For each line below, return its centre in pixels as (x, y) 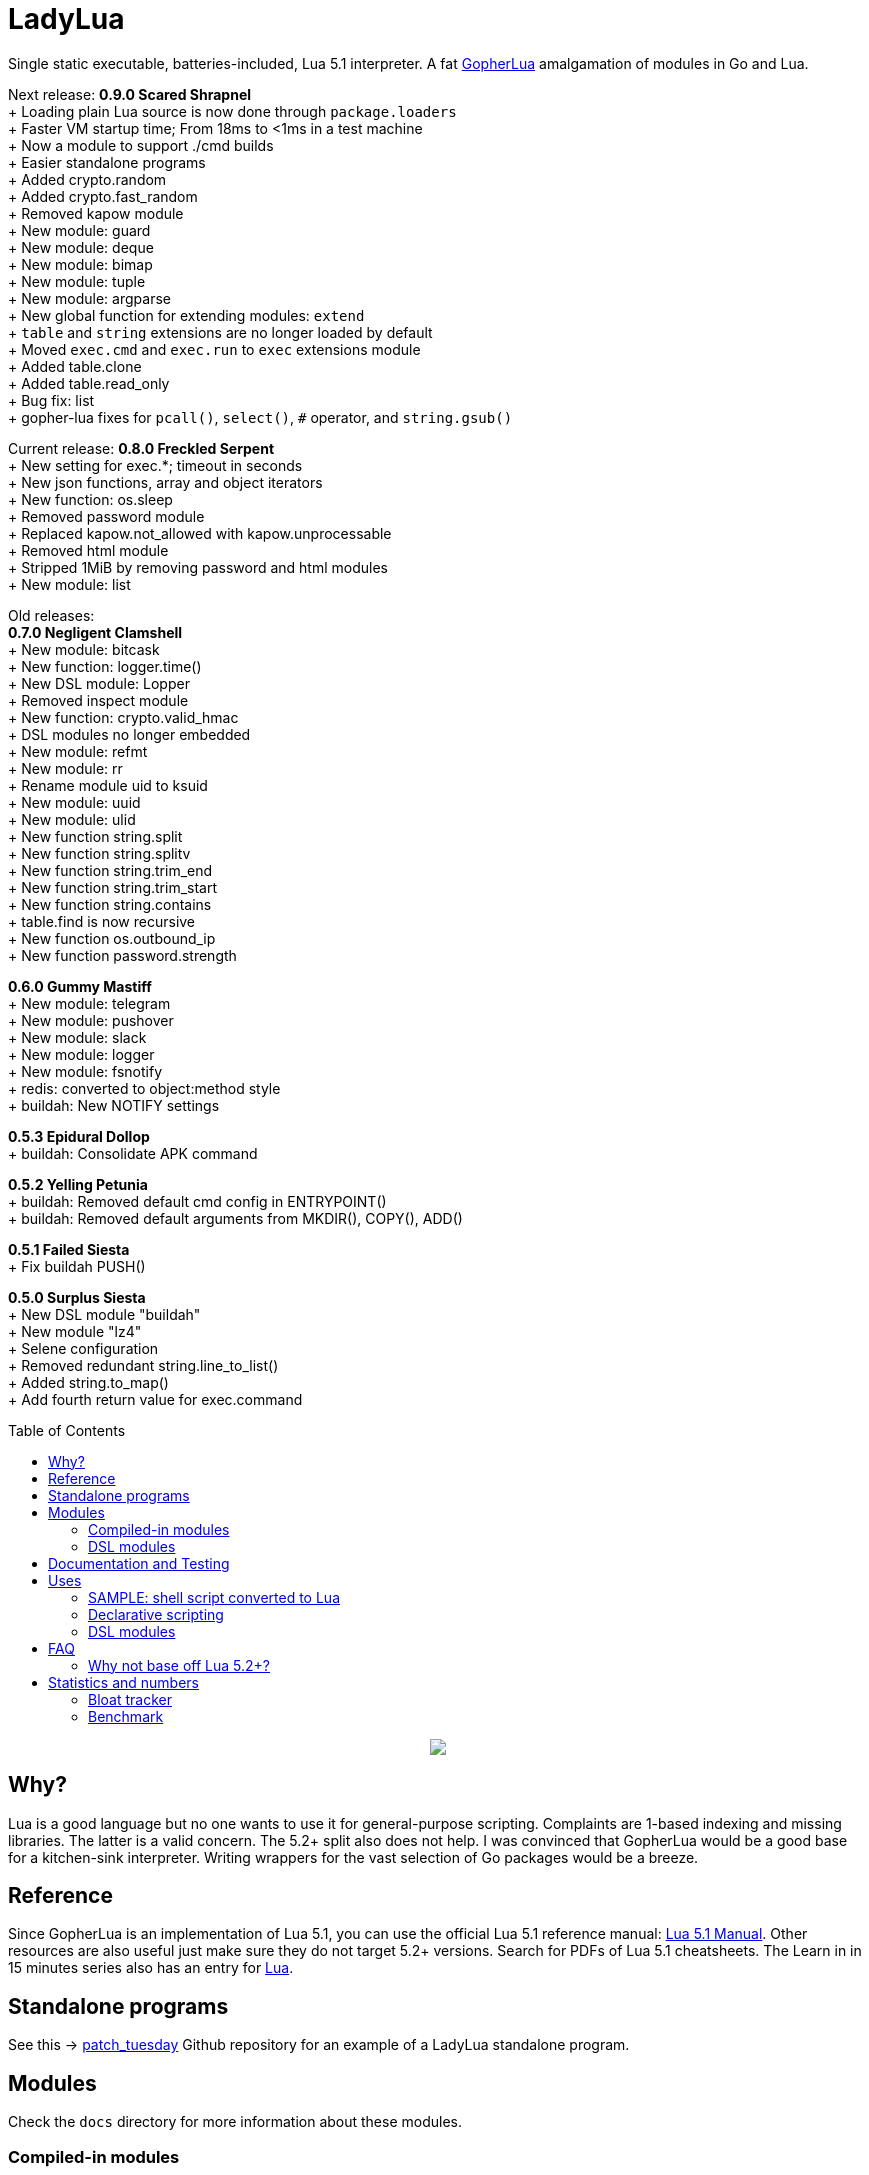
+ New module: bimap (80, 264)
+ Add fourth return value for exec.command (155, 1399)
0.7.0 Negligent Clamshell (95, 632)
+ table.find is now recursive (102, 921)
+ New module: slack (77, 1037)
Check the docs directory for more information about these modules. (235, 2122)
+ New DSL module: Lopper (99, 683)
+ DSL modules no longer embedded (129, 734)
